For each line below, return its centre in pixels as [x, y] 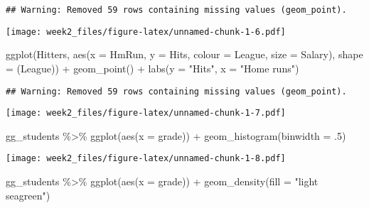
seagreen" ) [28, 195]
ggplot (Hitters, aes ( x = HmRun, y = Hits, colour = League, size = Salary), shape [184, 54]
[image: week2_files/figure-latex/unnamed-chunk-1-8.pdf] [146, 159]
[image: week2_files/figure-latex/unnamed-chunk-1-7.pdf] [146, 113]
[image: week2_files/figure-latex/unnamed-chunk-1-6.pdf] [146, 32]
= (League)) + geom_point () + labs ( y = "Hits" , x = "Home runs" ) [153, 68]
